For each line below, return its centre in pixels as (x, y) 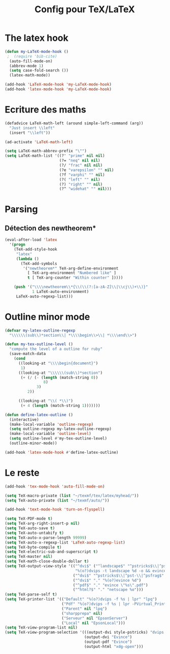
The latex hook (37, 38)
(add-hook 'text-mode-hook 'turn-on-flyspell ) (55, 510)
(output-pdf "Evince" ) (108, 642)
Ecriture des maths (46, 110)
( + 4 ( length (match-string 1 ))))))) (60, 405)
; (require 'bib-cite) (32, 56)
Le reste (22, 473)
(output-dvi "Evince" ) (108, 637)
